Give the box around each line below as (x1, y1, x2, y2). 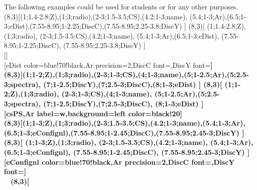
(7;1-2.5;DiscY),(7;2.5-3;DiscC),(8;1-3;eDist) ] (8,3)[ (43, 79, 222, 89)
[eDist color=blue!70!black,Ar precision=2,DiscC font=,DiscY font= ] (4, 59, 213, 70)
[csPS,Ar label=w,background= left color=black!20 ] (4, 108, 182, 118)
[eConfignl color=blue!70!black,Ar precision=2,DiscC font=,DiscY (4, 156, 235, 167)
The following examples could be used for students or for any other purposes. (4, 1, 238, 11)
